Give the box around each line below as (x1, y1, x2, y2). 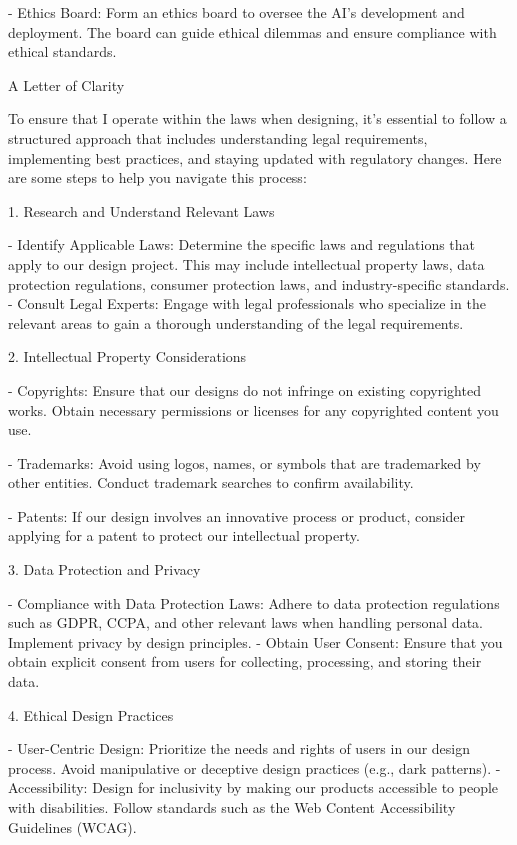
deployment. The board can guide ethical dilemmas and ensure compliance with (8, 21, 497, 42)
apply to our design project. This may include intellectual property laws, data (8, 253, 485, 274)
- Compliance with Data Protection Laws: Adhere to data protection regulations (8, 592, 500, 613)
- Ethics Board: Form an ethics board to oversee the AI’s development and (8, 2, 465, 22)
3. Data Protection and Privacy (8, 559, 201, 580)
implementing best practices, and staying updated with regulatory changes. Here (8, 147, 502, 168)
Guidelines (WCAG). (8, 816, 137, 837)
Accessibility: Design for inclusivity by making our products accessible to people (8, 777, 499, 798)
